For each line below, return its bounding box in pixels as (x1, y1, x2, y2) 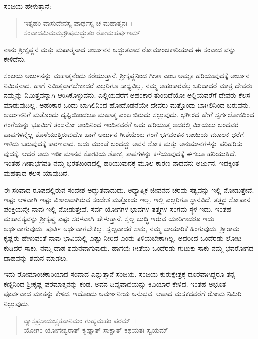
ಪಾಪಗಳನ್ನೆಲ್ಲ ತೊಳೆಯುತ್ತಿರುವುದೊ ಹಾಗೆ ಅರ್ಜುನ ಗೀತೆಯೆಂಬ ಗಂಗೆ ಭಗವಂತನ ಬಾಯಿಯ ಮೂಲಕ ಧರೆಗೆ (4, 129, 244, 139)
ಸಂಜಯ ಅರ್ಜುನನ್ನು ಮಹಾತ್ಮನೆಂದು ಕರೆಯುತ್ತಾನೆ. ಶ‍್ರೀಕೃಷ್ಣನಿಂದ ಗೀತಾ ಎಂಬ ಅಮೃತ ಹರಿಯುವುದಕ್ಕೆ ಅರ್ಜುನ (4, 70, 250, 80)
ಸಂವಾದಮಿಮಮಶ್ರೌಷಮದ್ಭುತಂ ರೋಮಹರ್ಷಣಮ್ (23, 27, 140, 38)
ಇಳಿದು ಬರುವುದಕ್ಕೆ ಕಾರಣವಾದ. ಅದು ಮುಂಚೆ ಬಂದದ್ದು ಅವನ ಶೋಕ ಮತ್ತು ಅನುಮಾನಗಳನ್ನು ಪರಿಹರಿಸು (4, 138, 243, 149)
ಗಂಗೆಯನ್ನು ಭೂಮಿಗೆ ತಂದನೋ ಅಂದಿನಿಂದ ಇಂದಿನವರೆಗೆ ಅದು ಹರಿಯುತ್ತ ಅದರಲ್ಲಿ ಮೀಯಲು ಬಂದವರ (4, 119, 239, 129)
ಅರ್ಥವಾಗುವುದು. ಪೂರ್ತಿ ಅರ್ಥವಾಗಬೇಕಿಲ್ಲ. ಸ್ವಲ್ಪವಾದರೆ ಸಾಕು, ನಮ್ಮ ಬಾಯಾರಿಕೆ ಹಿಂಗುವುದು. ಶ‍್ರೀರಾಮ (4, 223, 240, 233)
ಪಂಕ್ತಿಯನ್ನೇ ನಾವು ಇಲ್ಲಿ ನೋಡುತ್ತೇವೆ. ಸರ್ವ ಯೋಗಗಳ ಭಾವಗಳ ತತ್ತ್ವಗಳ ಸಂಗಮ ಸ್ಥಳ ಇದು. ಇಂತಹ (4, 203, 231, 214)
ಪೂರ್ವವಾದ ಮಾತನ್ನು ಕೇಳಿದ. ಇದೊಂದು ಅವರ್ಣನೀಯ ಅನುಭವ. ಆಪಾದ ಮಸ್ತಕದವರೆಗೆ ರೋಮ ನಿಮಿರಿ (4, 288, 242, 299)
